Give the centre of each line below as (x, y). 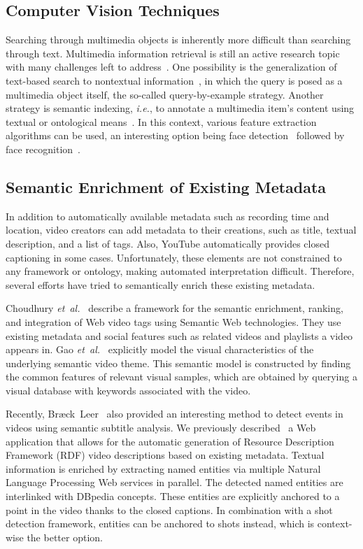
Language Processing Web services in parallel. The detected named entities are (175, 482)
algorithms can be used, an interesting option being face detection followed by (175, 135)
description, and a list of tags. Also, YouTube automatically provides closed (168, 243)
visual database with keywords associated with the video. (128, 390)
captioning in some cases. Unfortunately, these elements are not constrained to (174, 257)
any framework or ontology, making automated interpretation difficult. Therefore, (180, 271)
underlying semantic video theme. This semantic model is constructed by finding (178, 363)
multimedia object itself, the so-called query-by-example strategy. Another (165, 94)
